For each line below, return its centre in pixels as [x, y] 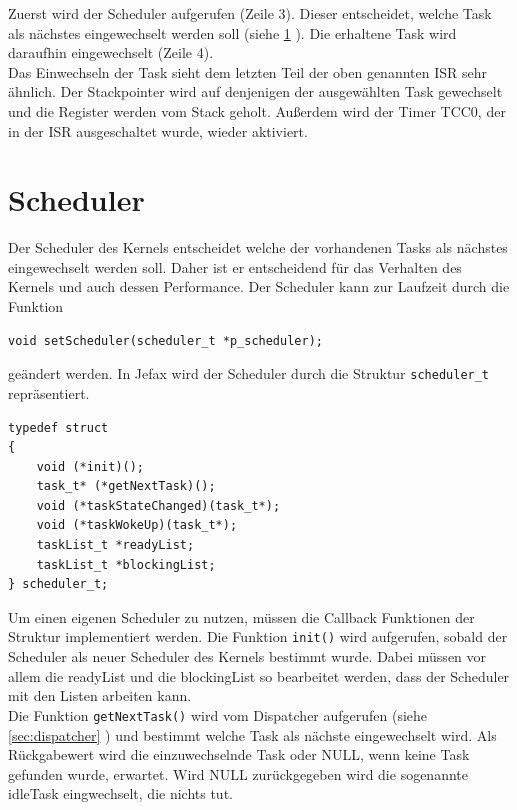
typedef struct [58, 427]
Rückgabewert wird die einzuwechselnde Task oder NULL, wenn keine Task [239, 754]
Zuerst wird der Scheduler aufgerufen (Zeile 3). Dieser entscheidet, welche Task [250, 13]
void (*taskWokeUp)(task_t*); [137, 525]
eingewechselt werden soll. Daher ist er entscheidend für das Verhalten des [235, 266]
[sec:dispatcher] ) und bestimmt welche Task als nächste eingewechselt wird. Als [252, 734]
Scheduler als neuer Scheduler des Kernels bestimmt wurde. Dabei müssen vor [247, 656]
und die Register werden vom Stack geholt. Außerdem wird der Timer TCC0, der [257, 110]
